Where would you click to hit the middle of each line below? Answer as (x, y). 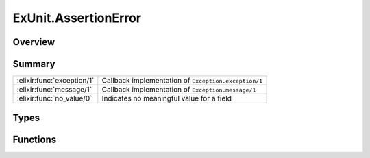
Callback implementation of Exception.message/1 (179, 90)
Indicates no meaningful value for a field (167, 98)
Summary (34, 64)
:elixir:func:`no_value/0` (54, 98)
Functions (35, 139)
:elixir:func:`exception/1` (56, 81)
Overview (34, 42)
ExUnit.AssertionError (77, 18)
